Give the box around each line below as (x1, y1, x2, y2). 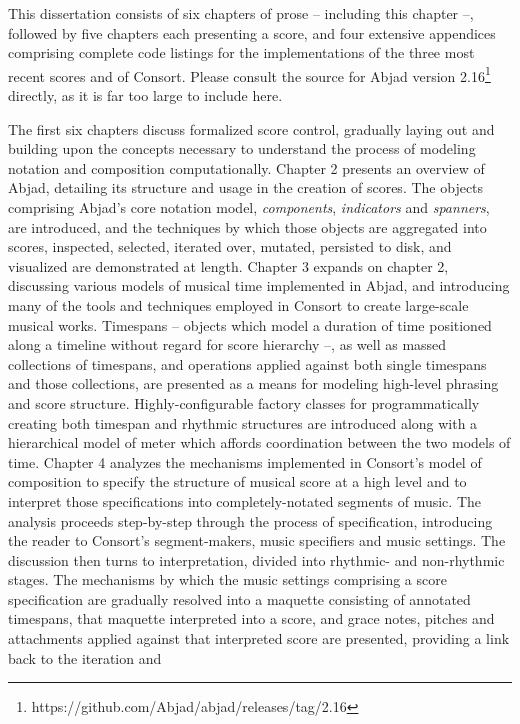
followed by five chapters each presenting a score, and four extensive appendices (8, 22, 496, 43)
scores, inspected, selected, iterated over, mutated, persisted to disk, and (8, 236, 452, 257)
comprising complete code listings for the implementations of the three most (8, 42, 475, 63)
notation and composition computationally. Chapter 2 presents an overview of (8, 157, 485, 178)
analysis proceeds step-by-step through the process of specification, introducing (8, 510, 493, 531)
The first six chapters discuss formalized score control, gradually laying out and (8, 118, 495, 139)
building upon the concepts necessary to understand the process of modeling (8, 138, 476, 159)
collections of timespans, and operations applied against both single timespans (8, 353, 487, 374)
